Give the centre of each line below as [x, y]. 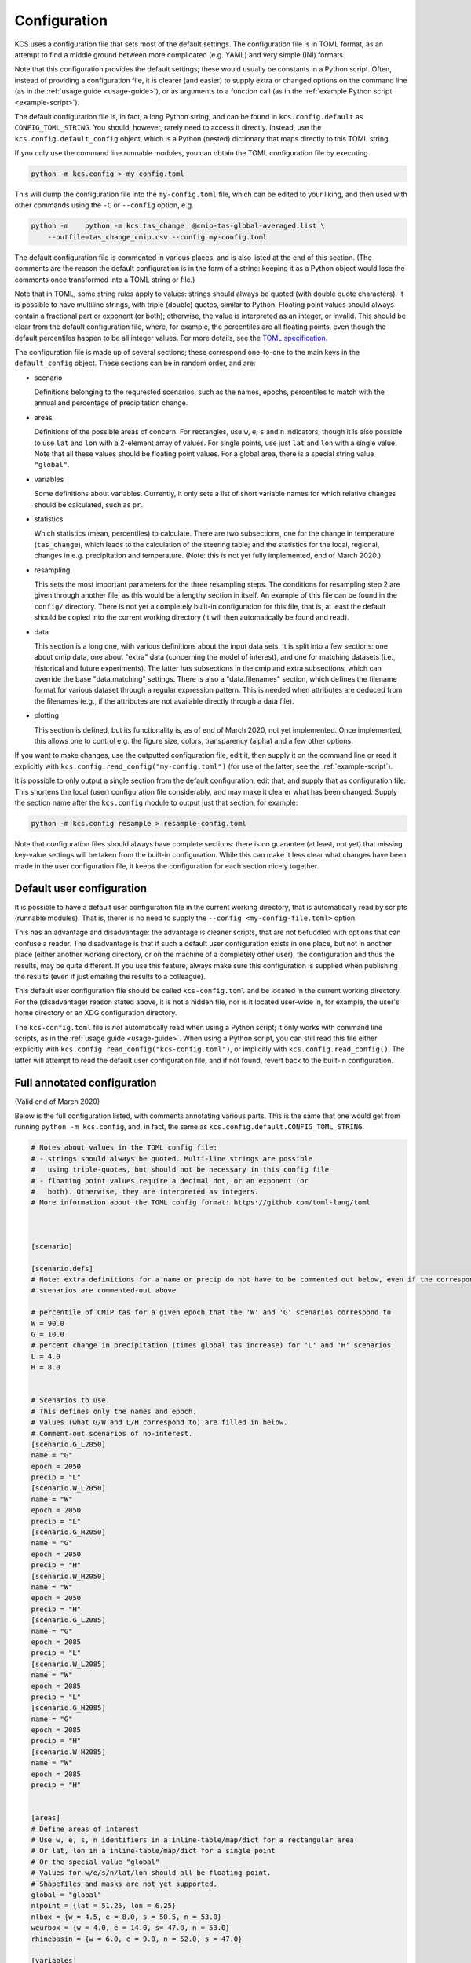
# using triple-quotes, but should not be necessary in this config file [180, 1170]
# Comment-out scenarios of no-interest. [112, 1433]
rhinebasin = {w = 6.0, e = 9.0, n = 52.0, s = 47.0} [137, 1939]
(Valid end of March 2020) [57, 1101]
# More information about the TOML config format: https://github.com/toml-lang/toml [201, 1203]
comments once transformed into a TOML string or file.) [105, 280]
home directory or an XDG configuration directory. [96, 1013]
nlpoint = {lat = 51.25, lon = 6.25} [104, 1906]
